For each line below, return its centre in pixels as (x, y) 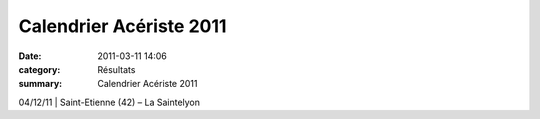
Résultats (116, 69)
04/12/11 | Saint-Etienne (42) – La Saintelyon (109, 102)
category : (39, 69)
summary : (40, 84)
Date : (30, 56)
